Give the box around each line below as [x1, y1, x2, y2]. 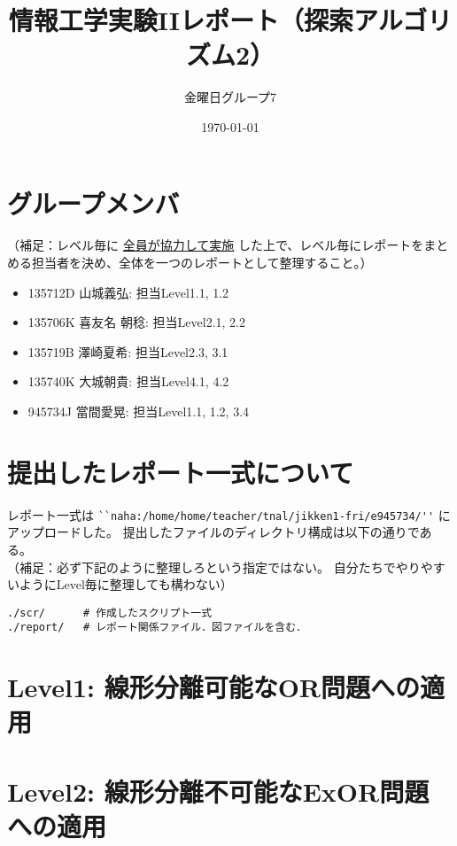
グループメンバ [7, 184, 180, 221]
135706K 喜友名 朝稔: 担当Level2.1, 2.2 [27, 313, 245, 331]
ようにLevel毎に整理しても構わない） [19, 575, 233, 594]
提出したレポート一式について [7, 454, 354, 490]
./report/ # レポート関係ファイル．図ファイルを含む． [7, 621, 307, 634]
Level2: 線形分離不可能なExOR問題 [7, 772, 430, 809]
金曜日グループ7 [183, 88, 277, 106]
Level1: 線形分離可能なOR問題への [7, 669, 421, 705]
